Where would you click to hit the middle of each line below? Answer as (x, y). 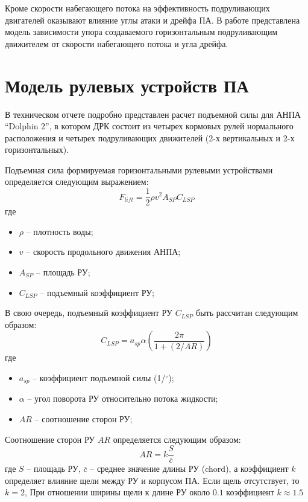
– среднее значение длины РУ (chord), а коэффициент (189, 468)
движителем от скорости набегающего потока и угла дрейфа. (117, 43)
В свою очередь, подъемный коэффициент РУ (89, 313)
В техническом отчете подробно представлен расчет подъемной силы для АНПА (153, 114)
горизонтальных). (37, 150)
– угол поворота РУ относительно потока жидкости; (123, 398)
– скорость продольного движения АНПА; (103, 252)
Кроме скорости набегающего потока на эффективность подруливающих (137, 8)
